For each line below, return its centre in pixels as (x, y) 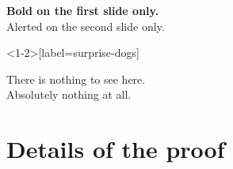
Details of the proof (116, 149)
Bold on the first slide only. (83, 10)
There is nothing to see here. (76, 79)
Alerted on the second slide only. (86, 26)
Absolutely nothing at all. (69, 94)
